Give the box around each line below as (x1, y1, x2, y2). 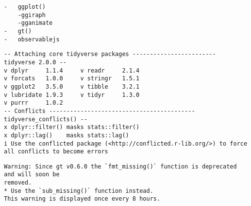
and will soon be (4, 171, 60, 178)
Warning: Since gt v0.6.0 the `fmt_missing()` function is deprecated (4, 163, 237, 170)
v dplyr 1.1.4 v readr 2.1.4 (4, 67, 140, 74)
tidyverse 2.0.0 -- (4, 58, 67, 66)
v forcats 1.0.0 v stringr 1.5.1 (4, 75, 140, 82)
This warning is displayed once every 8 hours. (4, 195, 161, 203)
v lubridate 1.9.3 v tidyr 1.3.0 (4, 91, 140, 98)
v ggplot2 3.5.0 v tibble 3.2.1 (4, 83, 140, 90)
